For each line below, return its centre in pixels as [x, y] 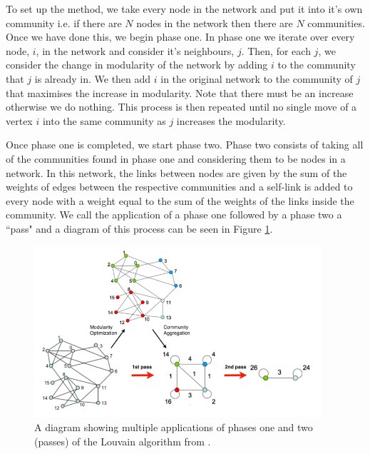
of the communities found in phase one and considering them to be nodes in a [176, 158]
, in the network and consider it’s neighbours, [135, 50]
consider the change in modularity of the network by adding [137, 65]
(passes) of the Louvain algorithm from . [123, 441]
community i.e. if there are [64, 22]
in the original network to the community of [257, 78]
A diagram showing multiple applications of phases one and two [174, 427]
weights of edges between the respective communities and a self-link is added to [179, 187]
